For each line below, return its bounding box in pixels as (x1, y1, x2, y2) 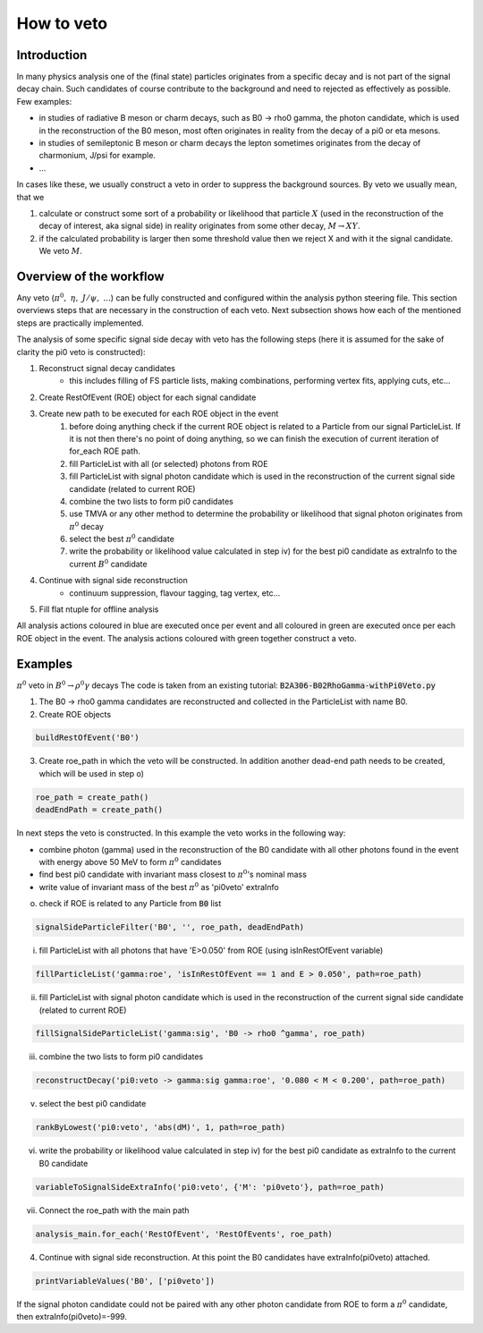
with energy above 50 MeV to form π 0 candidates (38, 855, 223, 867)
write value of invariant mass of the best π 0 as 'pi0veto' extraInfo (38, 881, 279, 892)
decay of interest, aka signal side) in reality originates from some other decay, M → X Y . (38, 220, 360, 232)
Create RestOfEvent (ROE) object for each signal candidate (38, 392, 257, 403)
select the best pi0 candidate (38, 1099, 147, 1109)
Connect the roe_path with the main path (38, 1204, 190, 1216)
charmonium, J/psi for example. (38, 150, 157, 161)
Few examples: (16, 96, 72, 106)
